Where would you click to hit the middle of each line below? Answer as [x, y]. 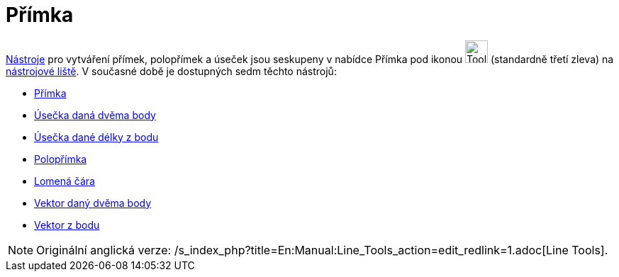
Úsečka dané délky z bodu [96, 137]
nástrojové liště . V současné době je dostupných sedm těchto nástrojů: [171, 71]
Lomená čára [65, 181]
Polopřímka [61, 159]
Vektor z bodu [67, 225]
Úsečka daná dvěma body [95, 115]
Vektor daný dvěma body [93, 203]
